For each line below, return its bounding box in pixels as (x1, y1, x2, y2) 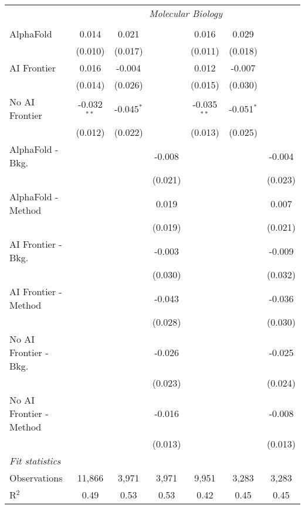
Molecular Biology (149, 6, 222, 20)
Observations (9, 471, 63, 484)
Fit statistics (9, 454, 61, 467)
